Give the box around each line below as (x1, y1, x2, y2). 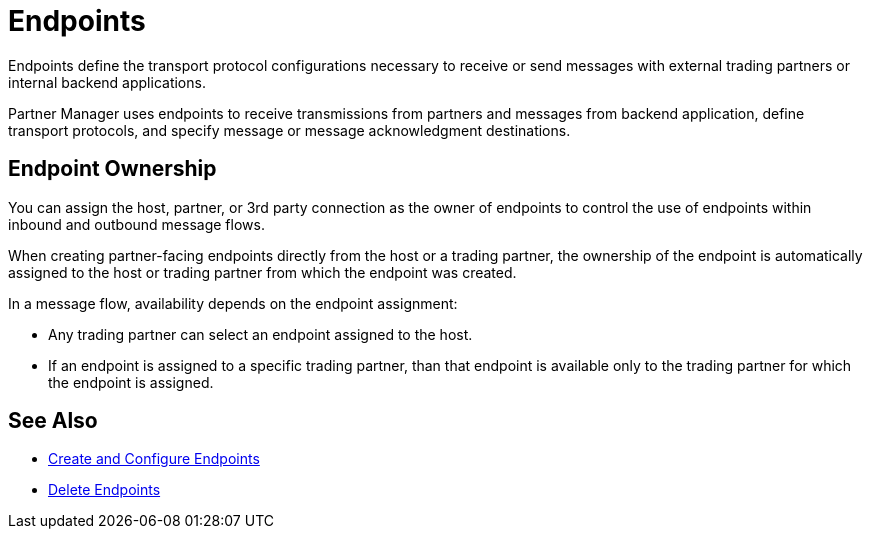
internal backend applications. (8, 73, 206, 91)
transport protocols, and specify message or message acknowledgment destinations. (8, 121, 571, 139)
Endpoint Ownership (8, 156, 217, 182)
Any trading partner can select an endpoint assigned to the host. (48, 325, 473, 343)
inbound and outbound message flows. (8, 215, 265, 233)
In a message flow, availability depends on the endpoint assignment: (8, 294, 458, 312)
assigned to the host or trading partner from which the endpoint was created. (8, 263, 517, 281)
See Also (8, 408, 98, 434)
